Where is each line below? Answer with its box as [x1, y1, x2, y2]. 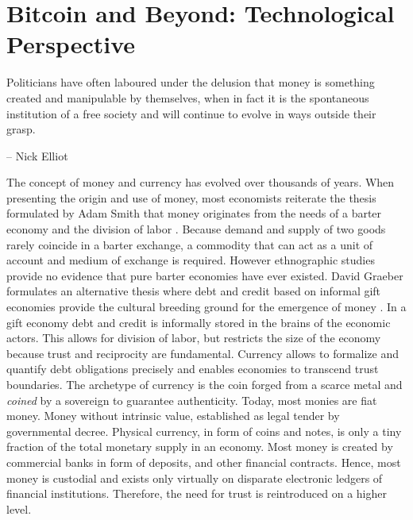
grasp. [6, 121, 36, 137]
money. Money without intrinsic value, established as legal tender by [6, 407, 340, 424]
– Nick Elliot [6, 147, 68, 164]
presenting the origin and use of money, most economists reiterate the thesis [6, 189, 376, 206]
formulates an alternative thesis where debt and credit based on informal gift [6, 283, 381, 299]
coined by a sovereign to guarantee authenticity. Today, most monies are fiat [6, 391, 377, 408]
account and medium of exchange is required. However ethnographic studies [6, 252, 375, 268]
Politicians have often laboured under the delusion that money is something [6, 74, 375, 91]
